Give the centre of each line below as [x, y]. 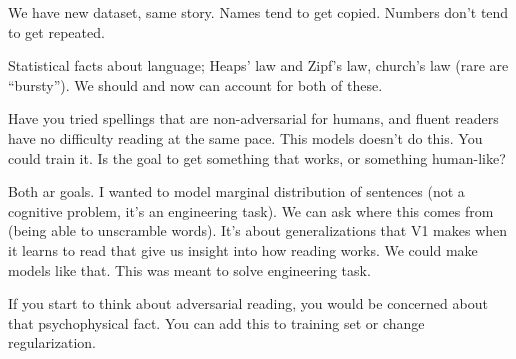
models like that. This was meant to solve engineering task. [189, 269]
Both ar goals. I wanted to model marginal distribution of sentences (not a [236, 191]
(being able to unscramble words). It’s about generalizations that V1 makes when [258, 230]
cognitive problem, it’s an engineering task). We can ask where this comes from [251, 210]
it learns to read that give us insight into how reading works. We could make [243, 249]
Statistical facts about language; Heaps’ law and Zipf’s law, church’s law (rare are [258, 65]
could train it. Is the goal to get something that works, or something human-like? [257, 157]
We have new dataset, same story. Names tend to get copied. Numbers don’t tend [258, 12]
